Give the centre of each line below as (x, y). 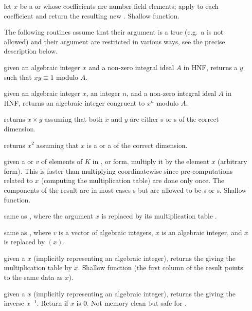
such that (18, 77)
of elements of (62, 161)
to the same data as (33, 277)
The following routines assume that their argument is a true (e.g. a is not (114, 32)
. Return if (53, 303)
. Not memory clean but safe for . (137, 303)
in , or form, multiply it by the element (151, 161)
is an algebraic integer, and (202, 232)
